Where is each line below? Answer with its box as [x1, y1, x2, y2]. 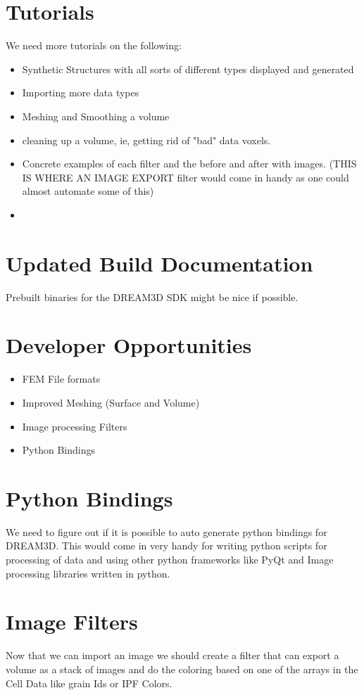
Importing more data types [22, 85, 139, 100]
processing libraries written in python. [6, 566, 170, 580]
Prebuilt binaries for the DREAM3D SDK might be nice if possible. [6, 289, 299, 304]
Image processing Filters [22, 419, 127, 433]
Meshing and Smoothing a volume [22, 108, 170, 123]
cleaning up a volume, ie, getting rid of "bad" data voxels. [22, 132, 271, 147]
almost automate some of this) [22, 184, 154, 198]
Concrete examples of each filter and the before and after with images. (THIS [22, 156, 357, 171]
